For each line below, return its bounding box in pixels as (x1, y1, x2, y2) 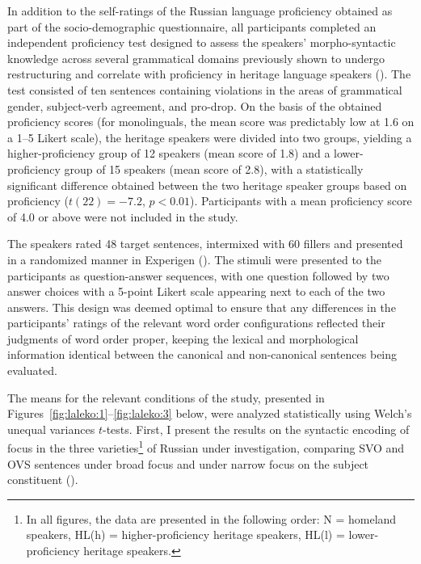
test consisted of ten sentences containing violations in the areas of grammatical (7, 81, 402, 98)
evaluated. (7, 362, 57, 379)
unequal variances (7, 420, 95, 437)
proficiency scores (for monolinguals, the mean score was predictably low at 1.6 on (7, 113, 415, 130)
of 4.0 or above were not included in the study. (7, 208, 238, 225)
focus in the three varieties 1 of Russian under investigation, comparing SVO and (7, 437, 405, 457)
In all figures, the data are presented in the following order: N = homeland (26, 510, 397, 527)
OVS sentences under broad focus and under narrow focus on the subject (7, 455, 369, 472)
